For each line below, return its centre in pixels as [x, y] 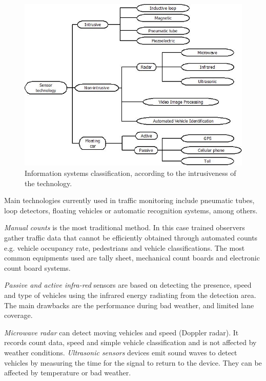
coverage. [18, 315]
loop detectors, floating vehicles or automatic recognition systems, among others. [131, 210]
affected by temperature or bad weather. [68, 373]
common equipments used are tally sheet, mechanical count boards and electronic [132, 258]
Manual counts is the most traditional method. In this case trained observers [125, 227]
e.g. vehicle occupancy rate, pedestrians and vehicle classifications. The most [125, 247]
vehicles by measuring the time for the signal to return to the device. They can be [133, 362]
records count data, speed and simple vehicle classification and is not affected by [130, 342]
